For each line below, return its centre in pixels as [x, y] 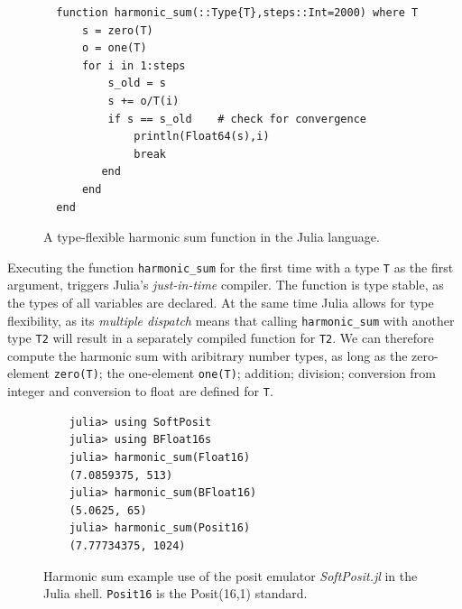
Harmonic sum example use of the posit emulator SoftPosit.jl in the [231, 575]
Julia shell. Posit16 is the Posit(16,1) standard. [176, 593]
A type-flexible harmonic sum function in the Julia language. [212, 237]
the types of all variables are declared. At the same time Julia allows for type [221, 302]
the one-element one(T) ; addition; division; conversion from [271, 373]
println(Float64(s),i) [202, 137]
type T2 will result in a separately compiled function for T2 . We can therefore [221, 338]
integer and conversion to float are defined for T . [140, 391]
